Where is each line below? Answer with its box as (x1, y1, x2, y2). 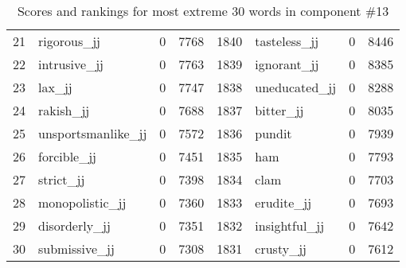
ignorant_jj (255, 55, 319, 73)
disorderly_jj (38, 216, 111, 235)
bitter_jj (255, 101, 304, 119)
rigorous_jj (38, 32, 100, 50)
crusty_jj (255, 239, 306, 258)
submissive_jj (38, 239, 115, 258)
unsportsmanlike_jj (38, 124, 147, 142)
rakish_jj (38, 101, 90, 119)
